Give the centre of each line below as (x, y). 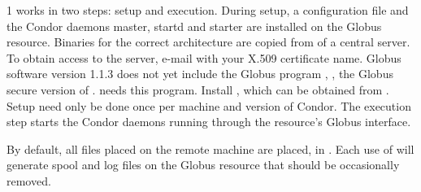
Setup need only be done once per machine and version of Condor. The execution (209, 105)
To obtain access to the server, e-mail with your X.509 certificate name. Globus (204, 57)
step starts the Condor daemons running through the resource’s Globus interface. (209, 122)
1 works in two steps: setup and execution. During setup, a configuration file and (208, 10)
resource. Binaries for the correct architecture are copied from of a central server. (208, 42)
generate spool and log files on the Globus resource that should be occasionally (203, 165)
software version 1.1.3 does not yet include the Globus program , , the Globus (200, 74)
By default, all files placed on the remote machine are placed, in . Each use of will (210, 148)
